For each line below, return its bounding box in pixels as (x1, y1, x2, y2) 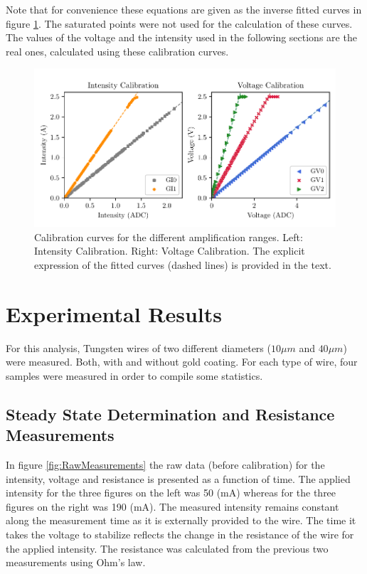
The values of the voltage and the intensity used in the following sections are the (6, 30, 357, 45)
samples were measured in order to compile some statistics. (6, 368, 263, 383)
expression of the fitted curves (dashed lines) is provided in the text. (34, 257, 331, 272)
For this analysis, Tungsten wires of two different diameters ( (6, 340, 271, 355)
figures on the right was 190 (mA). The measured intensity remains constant (6, 499, 339, 514)
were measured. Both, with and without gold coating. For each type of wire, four (6, 354, 358, 369)
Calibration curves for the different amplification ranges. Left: (34, 229, 303, 244)
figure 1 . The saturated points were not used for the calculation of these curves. (6, 16, 353, 31)
